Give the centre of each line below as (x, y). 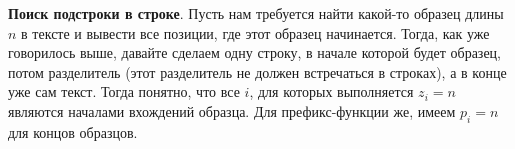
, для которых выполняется (331, 91)
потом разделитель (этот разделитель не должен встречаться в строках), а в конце (257, 71)
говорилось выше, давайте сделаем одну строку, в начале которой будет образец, (254, 52)
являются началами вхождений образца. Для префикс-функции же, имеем (232, 110)
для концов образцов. (73, 131)
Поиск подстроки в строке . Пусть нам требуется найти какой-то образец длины (256, 13)
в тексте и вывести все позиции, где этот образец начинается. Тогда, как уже (255, 32)
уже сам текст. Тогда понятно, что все (124, 91)
